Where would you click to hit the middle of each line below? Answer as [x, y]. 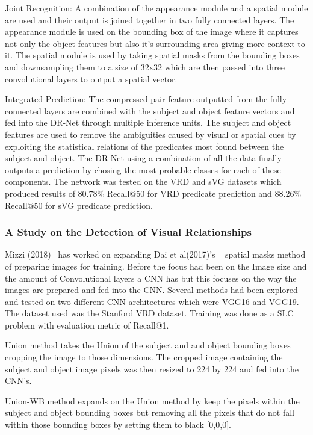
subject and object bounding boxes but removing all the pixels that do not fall [150, 412]
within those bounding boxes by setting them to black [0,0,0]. [118, 424]
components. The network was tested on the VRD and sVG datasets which [143, 181]
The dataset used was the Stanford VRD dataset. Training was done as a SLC [149, 313]
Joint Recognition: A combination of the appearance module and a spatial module [156, 8]
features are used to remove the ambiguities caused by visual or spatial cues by [150, 134]
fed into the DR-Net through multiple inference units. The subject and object [148, 122]
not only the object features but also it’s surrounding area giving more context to [155, 43]
